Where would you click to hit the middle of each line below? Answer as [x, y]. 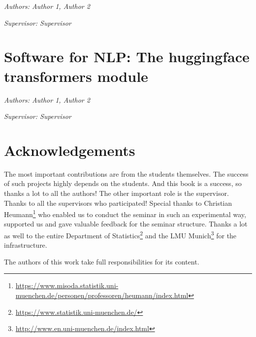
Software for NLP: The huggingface [127, 56]
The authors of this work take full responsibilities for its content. [102, 261]
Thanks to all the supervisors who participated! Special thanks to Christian [118, 203]
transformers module [76, 76]
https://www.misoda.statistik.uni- [67, 285]
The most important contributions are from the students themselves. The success [126, 173]
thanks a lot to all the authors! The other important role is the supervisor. [116, 193]
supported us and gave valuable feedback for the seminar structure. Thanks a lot [126, 224]
